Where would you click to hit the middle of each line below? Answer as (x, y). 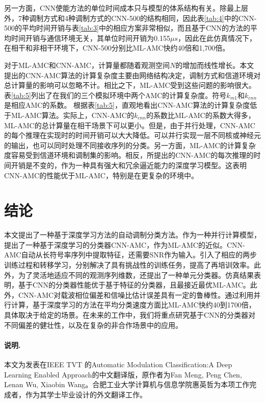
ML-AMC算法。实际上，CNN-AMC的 (72, 115)
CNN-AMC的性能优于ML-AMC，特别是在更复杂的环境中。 (101, 175)
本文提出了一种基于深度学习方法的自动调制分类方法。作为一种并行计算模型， (132, 235)
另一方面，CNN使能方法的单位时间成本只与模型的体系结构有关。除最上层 (126, 8)
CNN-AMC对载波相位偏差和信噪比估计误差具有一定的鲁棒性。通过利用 (136, 294)
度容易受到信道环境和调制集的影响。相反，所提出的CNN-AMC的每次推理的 (129, 155)
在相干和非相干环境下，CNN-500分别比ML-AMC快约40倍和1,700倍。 (117, 48)
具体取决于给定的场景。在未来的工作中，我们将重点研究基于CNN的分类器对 (130, 314)
